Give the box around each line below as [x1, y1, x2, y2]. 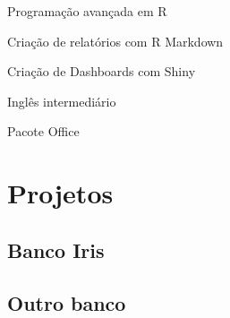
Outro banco [7, 288, 126, 316]
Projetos [7, 175, 114, 211]
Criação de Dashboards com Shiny [7, 62, 196, 81]
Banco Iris [7, 236, 105, 263]
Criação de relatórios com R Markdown [7, 31, 224, 50]
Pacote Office [7, 122, 80, 141]
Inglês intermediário [7, 91, 116, 110]
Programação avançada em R [7, 2, 167, 20]
